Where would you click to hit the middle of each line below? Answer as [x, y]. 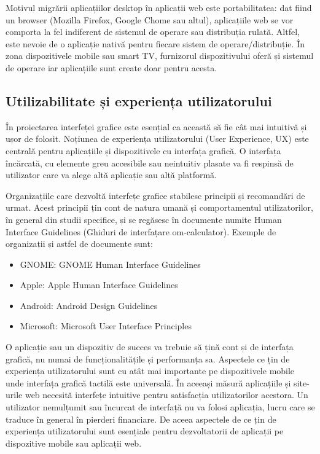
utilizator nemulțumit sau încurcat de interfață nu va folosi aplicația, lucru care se [160, 407]
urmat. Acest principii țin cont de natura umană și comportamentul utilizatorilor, [159, 207]
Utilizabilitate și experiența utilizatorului [139, 100]
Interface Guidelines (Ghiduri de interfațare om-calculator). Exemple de [141, 231]
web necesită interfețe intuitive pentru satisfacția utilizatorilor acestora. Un [166, 395]
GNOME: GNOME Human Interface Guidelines [110, 264]
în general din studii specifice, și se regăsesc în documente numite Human [144, 219]
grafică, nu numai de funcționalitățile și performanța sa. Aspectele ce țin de [148, 358]
